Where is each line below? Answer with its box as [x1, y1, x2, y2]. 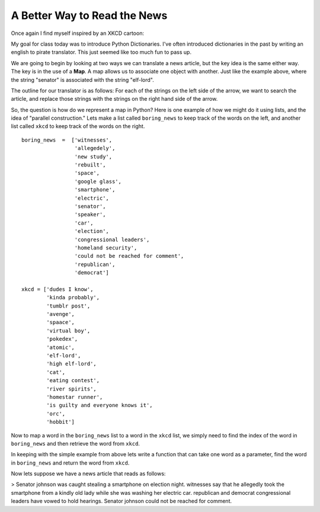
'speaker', [74, 211, 106, 218]
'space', [74, 169, 100, 177]
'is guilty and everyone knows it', [46, 402, 153, 409]
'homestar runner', [46, 393, 103, 400]
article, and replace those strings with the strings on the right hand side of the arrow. [11, 95, 218, 103]
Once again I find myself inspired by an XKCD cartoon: [11, 30, 145, 37]
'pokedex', [46, 335, 78, 343]
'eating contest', [46, 377, 100, 384]
